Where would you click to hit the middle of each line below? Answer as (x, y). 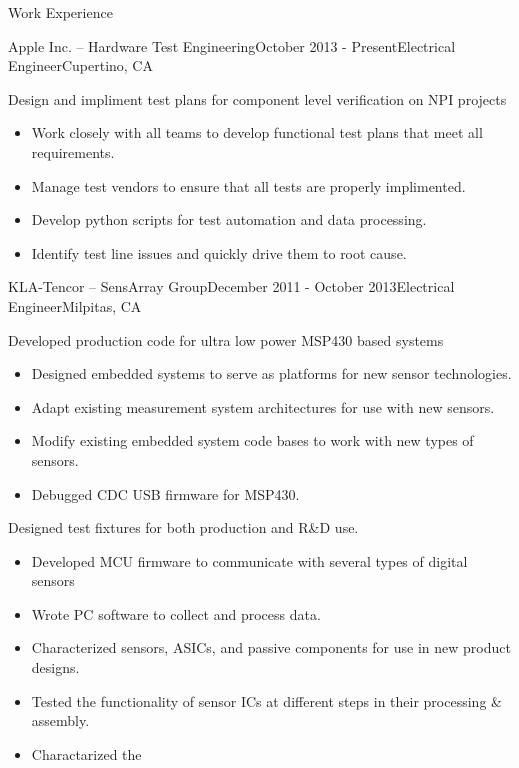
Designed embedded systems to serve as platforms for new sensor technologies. (271, 373)
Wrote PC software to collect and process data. (176, 613)
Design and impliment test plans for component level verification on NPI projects (257, 98)
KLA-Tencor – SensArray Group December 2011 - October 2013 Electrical (231, 286)
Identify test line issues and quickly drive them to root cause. (219, 252)
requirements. (73, 151)
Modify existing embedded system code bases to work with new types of (252, 440)
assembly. (60, 720)
